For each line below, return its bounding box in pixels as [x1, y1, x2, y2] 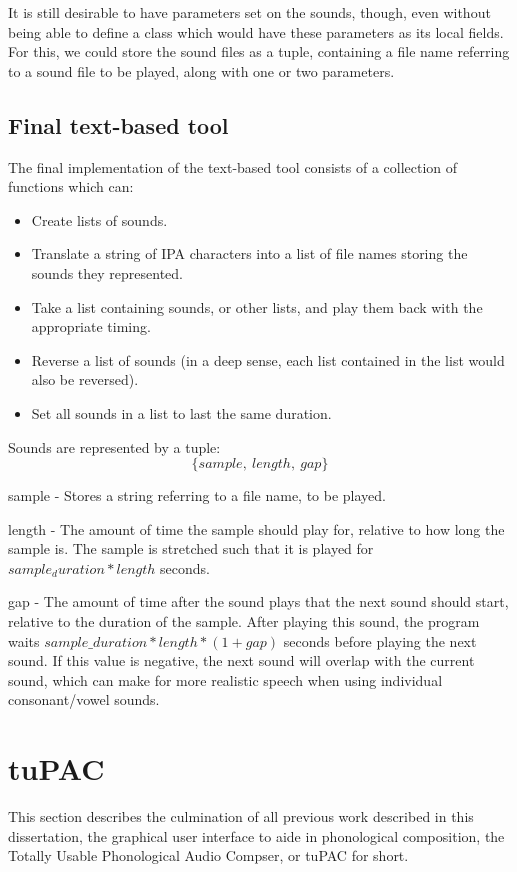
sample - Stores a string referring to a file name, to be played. [8, 485, 387, 506]
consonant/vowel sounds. [8, 689, 160, 710]
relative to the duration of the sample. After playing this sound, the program [8, 611, 480, 632]
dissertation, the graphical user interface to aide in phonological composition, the [8, 825, 505, 846]
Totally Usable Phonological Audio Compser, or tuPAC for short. [8, 845, 409, 866]
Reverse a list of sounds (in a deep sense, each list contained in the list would [31, 349, 505, 370]
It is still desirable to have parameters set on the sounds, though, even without [8, 2, 491, 22]
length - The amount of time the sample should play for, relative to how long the [8, 518, 505, 539]
